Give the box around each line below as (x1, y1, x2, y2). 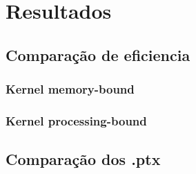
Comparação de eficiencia (6, 44, 190, 65)
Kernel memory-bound (6, 80, 135, 98)
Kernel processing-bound (6, 112, 147, 129)
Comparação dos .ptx (6, 148, 161, 170)
